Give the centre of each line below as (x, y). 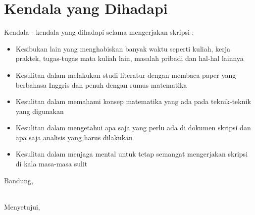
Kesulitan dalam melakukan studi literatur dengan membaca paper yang (126, 75)
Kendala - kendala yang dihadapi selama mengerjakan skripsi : (99, 32)
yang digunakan (40, 111)
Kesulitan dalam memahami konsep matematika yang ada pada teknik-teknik (133, 101)
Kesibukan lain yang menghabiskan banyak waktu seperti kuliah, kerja (123, 48)
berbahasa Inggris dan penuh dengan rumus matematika (101, 84)
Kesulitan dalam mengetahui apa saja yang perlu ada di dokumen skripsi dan (133, 128)
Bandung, (19, 180)
